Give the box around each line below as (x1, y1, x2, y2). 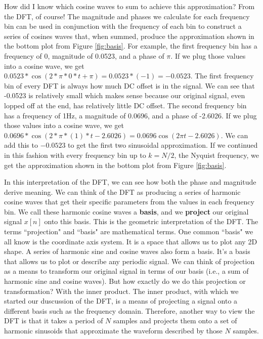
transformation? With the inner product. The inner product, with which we (4, 285, 239, 296)
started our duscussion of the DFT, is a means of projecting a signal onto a (4, 295, 238, 306)
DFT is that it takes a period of (4, 315, 103, 326)
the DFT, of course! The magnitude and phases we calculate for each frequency (4, 11, 250, 21)
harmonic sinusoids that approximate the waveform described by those (4, 325, 223, 335)
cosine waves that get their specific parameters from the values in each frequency (4, 196, 254, 207)
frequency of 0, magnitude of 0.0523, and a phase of (4, 50, 164, 61)
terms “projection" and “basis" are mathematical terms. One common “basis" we (4, 226, 253, 237)
